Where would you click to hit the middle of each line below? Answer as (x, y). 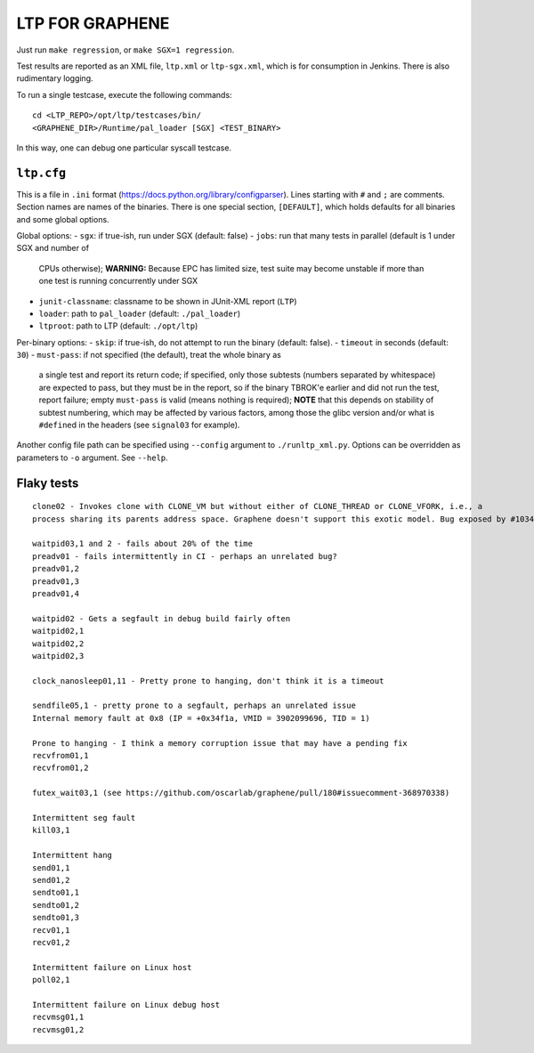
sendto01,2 (56, 905)
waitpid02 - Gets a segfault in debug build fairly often (162, 618)
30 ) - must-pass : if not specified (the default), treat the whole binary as (149, 355)
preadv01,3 (56, 581)
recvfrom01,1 (61, 756)
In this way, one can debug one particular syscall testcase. (124, 148)
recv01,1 (51, 930)
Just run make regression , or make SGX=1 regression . (125, 50)
